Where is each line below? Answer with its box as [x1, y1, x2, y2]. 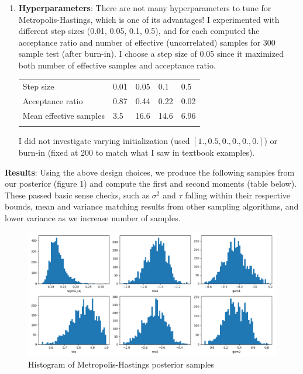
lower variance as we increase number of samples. [5, 211, 181, 224]
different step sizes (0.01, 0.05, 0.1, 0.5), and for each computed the [18, 25, 260, 37]
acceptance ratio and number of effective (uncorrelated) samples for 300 [18, 36, 276, 48]
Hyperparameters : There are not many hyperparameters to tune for [18, 2, 271, 13]
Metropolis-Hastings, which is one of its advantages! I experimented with [18, 13, 280, 25]
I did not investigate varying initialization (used [18, 135, 190, 147]
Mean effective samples [22, 109, 105, 121]
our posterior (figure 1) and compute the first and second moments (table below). [5, 177, 297, 190]
